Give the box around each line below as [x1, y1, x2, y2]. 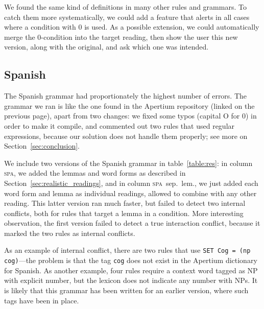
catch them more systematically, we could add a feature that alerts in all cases [4, 11, 250, 22]
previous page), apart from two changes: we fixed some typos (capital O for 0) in [4, 110, 257, 121]
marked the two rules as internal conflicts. [4, 227, 135, 238]
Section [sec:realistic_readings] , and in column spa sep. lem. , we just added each [4, 177, 258, 188]
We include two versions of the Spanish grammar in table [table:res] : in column [4, 157, 253, 168]
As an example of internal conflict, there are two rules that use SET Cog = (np [4, 245, 251, 255]
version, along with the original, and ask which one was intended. [4, 41, 209, 52]
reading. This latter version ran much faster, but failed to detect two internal [4, 198, 246, 208]
